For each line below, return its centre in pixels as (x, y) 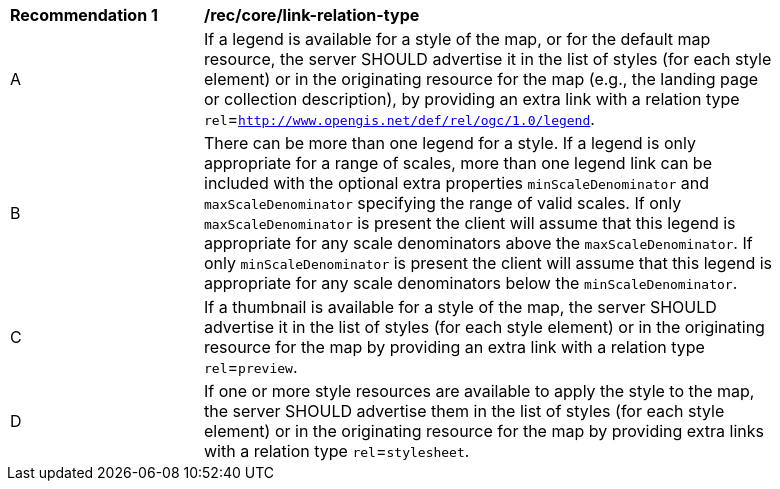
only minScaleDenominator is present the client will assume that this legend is (488, 263)
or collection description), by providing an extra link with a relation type (472, 99)
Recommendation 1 (84, 15)
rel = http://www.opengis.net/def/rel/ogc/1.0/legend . (399, 119)
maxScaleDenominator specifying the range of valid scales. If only (443, 203)
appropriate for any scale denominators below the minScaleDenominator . (471, 283)
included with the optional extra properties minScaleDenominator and (456, 183)
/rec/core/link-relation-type (312, 15)
